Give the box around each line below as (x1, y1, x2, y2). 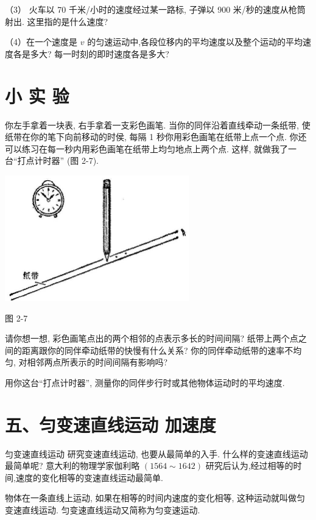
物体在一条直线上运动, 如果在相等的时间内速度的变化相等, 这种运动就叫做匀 (5, 491, 306, 504)
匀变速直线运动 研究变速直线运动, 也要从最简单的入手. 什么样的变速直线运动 (5, 447, 308, 460)
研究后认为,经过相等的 (205, 459, 293, 472)
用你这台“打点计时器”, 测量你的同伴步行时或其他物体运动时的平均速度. (5, 376, 285, 388)
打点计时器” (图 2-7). (17, 154, 99, 167)
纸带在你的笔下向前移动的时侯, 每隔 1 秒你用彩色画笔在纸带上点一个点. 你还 (5, 130, 307, 143)
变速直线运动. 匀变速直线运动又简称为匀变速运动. (5, 504, 200, 516)
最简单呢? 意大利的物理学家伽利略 (5, 459, 140, 472)
